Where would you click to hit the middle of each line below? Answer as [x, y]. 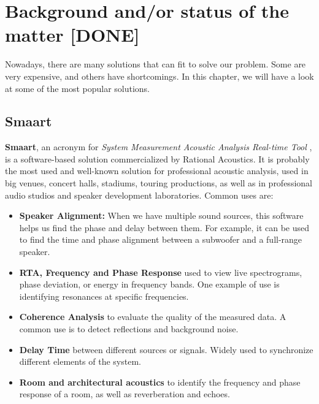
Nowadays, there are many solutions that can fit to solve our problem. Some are [156, 64]
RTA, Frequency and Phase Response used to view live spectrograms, [161, 272]
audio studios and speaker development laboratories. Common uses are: [139, 195]
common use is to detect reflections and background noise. [129, 329]
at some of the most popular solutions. [78, 88]
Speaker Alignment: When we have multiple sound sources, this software [161, 215]
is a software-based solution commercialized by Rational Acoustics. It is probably [157, 158]
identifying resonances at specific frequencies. [104, 296]
